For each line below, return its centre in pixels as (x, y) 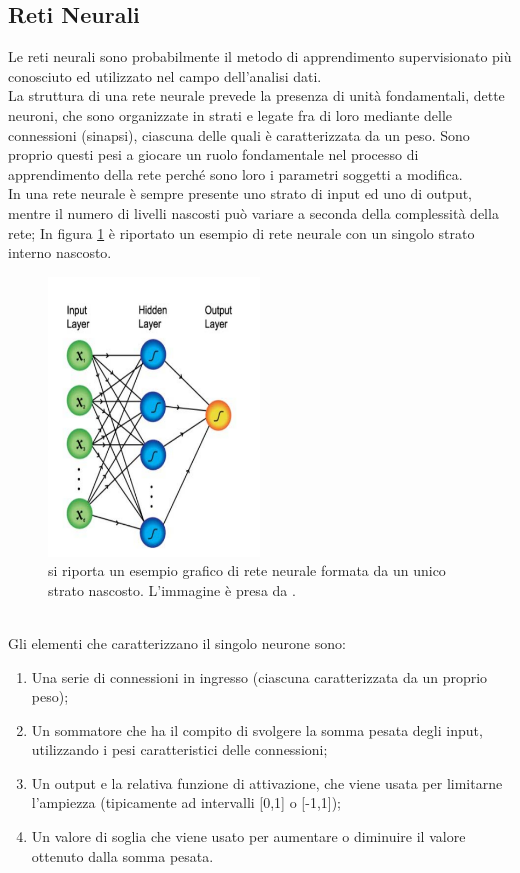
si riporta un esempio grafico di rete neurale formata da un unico (247, 570)
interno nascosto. (60, 252)
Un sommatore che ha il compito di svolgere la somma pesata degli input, (257, 729)
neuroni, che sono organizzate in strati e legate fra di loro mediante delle (230, 114)
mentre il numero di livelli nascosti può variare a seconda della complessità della (253, 212)
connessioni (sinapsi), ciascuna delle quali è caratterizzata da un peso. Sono (239, 134)
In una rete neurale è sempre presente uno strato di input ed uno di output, (240, 193)
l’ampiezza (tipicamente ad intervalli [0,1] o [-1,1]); (186, 802)
